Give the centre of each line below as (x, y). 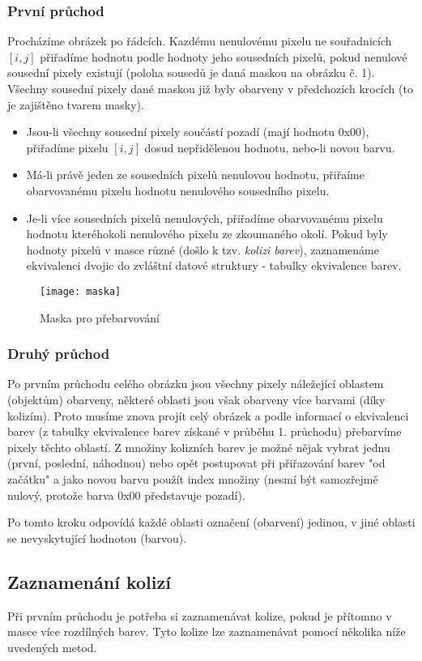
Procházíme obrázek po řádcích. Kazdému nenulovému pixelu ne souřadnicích (200, 41)
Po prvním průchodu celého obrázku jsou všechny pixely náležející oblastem (196, 384)
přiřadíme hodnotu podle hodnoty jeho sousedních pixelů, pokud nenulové (224, 56)
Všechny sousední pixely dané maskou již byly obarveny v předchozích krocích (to (210, 88)
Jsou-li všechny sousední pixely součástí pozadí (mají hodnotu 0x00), (198, 132)
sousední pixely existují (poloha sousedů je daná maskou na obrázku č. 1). (191, 72)
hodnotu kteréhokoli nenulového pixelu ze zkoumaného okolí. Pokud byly (207, 234)
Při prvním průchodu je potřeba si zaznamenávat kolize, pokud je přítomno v (200, 615)
